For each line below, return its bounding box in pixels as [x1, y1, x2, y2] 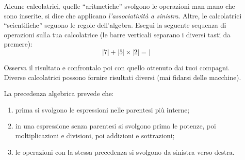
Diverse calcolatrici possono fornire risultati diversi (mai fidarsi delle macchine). [4, 72, 241, 82]
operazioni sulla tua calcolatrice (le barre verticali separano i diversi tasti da [4, 29, 230, 39]
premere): [4, 39, 33, 49]
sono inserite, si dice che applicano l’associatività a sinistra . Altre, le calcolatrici [4, 10, 242, 20]
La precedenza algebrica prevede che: [4, 88, 114, 98]
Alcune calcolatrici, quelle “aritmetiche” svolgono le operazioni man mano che [4, 1, 235, 11]
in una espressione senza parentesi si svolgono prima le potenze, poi [15, 121, 216, 131]
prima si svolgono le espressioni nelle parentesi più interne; [15, 104, 190, 114]
